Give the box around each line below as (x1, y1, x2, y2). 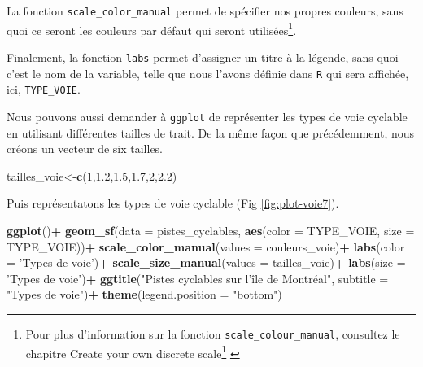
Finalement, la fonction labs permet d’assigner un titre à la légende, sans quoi (7, 48, 399, 65)
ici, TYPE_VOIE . (7, 81, 81, 98)
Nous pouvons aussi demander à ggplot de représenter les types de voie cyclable (7, 107, 408, 125)
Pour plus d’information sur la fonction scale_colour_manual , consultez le (25, 325, 400, 342)
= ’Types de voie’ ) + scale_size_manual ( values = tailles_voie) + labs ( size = (7, 254, 406, 271)
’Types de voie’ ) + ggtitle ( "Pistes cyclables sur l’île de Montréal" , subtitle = (7, 269, 389, 286)
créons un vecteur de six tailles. (7, 140, 164, 157)
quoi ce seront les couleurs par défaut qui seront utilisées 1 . (7, 19, 297, 38)
